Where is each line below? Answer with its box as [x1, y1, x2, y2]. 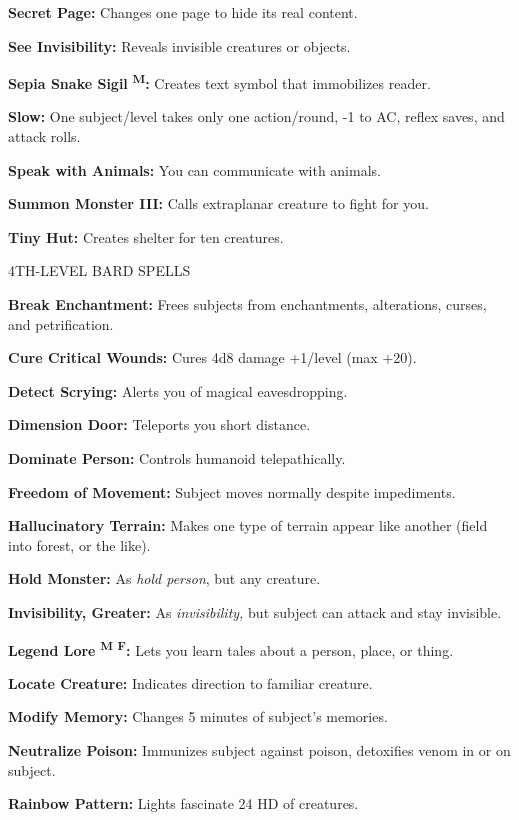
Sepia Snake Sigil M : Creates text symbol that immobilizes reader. [8, 70, 431, 93]
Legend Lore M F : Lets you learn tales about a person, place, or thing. [8, 636, 454, 660]
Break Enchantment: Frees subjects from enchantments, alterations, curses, [8, 294, 487, 314]
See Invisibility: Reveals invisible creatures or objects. [8, 35, 351, 56]
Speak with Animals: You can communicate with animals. [8, 159, 381, 180]
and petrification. [8, 313, 114, 334]
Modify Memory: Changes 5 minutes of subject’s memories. [8, 706, 388, 727]
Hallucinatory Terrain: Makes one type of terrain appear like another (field [8, 515, 488, 536]
